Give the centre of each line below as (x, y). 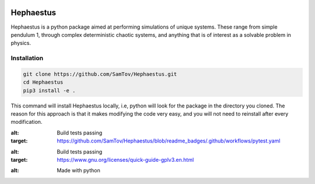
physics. (21, 43)
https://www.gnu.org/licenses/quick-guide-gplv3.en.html (125, 159)
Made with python (78, 171)
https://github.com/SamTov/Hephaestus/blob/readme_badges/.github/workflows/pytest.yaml (169, 141)
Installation (27, 58)
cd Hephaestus (43, 82)
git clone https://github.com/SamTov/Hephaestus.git (100, 74)
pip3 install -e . (49, 90)
